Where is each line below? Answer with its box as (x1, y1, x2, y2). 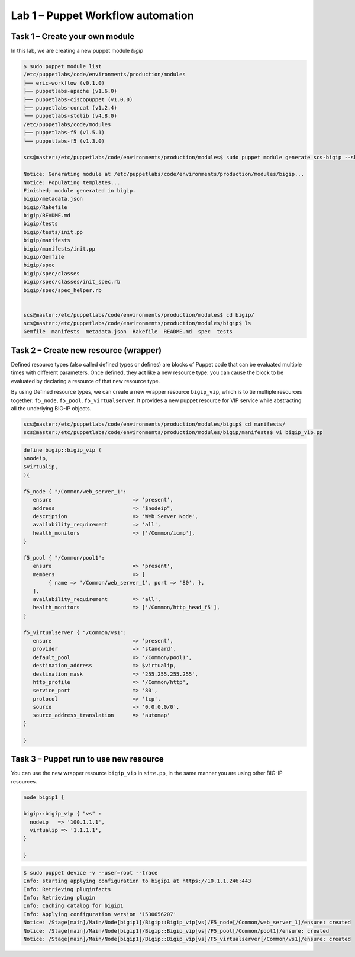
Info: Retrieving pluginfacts (23, 886, 111, 892)
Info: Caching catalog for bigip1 (23, 903, 124, 909)
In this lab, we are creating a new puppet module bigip (11, 47, 144, 54)
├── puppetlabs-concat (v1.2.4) (23, 104, 118, 111)
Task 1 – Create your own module (11, 31, 135, 41)
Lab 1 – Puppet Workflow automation (11, 9, 195, 22)
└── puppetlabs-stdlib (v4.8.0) (23, 113, 118, 120)
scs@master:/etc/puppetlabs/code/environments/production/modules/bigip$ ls (23, 320, 251, 327)
